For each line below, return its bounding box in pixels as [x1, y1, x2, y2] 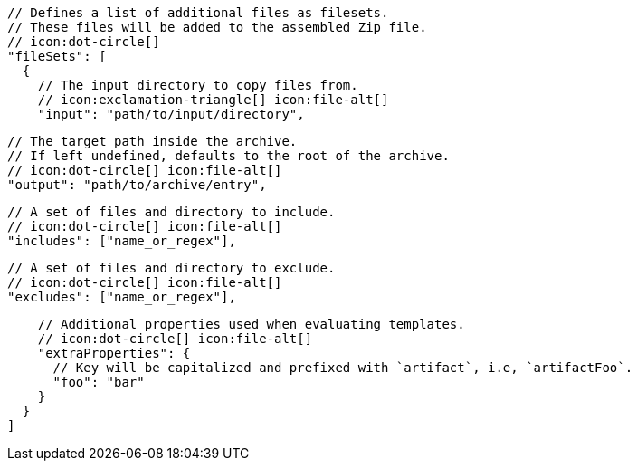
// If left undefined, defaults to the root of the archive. [7, 148, 450, 163]
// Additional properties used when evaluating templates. [37, 317, 465, 331]
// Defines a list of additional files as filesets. [7, 5, 389, 20]
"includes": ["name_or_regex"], [7, 234, 236, 248]
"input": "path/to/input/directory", [37, 107, 305, 121]
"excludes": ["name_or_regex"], [7, 290, 236, 304]
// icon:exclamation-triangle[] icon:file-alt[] [37, 92, 389, 107]
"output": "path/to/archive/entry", [7, 177, 267, 192]
